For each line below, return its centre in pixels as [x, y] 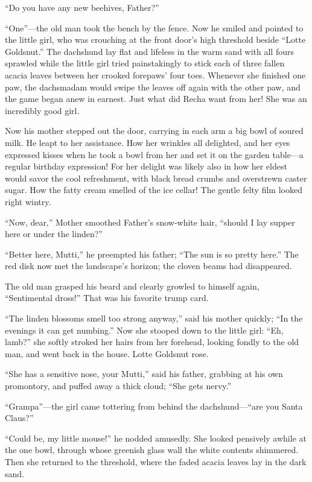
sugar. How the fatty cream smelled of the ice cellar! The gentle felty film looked [154, 190]
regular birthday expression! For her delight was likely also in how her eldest [146, 166]
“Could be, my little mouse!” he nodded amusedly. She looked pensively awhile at [156, 438]
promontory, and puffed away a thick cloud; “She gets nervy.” [118, 386]
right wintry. [28, 201]
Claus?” [19, 418]
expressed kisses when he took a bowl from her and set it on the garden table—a [154, 154]
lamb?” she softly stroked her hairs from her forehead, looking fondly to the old [152, 342]
